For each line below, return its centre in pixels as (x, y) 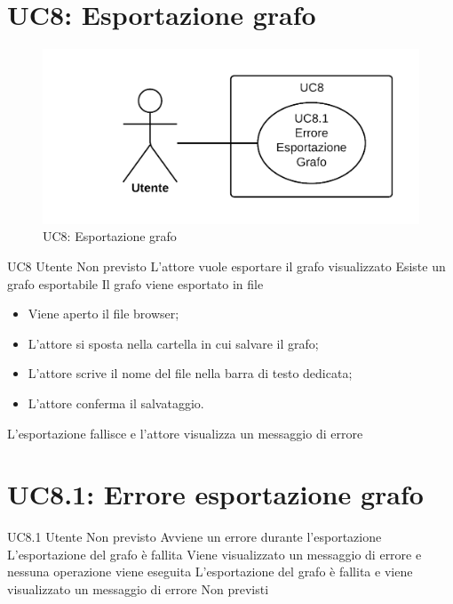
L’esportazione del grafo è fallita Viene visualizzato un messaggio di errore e (215, 554)
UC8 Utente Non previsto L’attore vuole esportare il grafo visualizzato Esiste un (226, 266)
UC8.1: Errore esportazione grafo (215, 494)
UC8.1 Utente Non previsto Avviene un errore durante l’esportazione (195, 537)
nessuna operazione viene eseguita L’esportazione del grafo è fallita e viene (210, 572)
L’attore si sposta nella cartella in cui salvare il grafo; (173, 343)
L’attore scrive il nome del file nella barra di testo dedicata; (190, 373)
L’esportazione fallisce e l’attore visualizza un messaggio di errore (185, 433)
